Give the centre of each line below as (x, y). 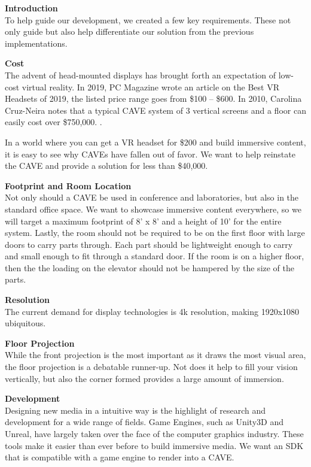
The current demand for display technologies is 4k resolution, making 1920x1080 (152, 311)
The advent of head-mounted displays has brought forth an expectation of (141, 75)
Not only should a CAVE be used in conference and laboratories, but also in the (152, 197)
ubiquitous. (25, 323)
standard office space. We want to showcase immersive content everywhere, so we (153, 209)
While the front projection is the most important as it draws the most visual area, (155, 355)
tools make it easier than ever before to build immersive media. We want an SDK (154, 445)
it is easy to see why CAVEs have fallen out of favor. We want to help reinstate (150, 154)
